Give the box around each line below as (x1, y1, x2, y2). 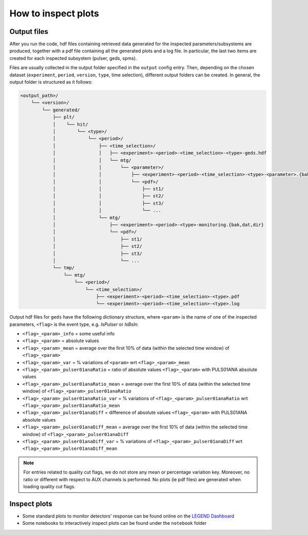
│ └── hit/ (52, 121, 88, 127)
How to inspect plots (9, 8, 100, 19)
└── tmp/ (52, 265, 75, 271)
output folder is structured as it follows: (9, 79, 92, 85)
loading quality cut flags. (23, 483, 75, 489)
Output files (9, 27, 49, 36)
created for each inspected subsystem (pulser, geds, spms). (9, 55, 137, 61)
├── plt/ (52, 114, 75, 120)
